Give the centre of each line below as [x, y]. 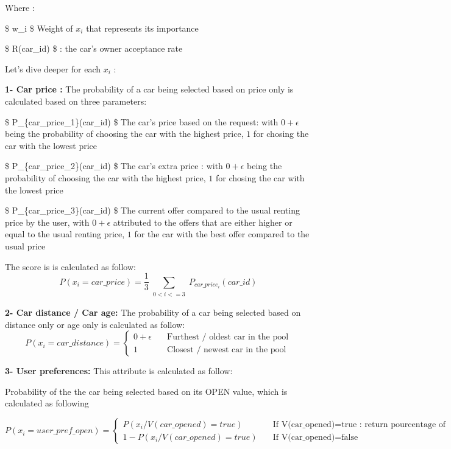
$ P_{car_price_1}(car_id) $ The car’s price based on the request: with [142, 121]
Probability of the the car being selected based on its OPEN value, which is [146, 391]
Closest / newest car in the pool [227, 350]
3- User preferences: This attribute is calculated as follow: [119, 371]
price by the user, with [47, 222]
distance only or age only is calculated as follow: [95, 324]
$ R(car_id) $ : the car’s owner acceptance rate [94, 48]
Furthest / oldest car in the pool [228, 337]
